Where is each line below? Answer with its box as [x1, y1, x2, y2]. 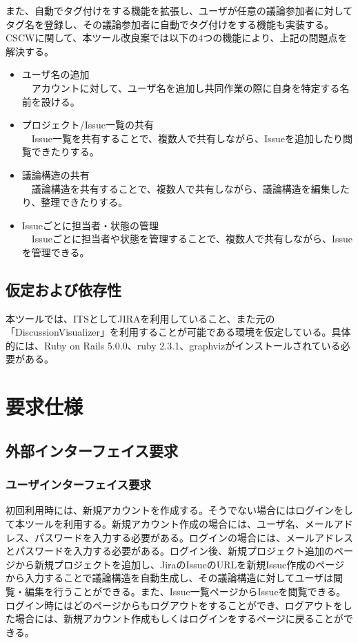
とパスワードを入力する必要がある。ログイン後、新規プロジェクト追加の [6, 544, 334, 558]
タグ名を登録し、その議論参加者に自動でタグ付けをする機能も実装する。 [6, 17, 334, 31]
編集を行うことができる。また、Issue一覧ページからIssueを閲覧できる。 [24, 584, 346, 599]
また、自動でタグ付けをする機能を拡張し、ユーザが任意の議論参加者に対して [6, 3, 353, 17]
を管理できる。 [21, 244, 90, 259]
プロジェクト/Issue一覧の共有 [21, 117, 154, 132]
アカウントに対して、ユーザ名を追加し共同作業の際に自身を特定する [31, 80, 340, 95]
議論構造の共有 [21, 167, 90, 182]
